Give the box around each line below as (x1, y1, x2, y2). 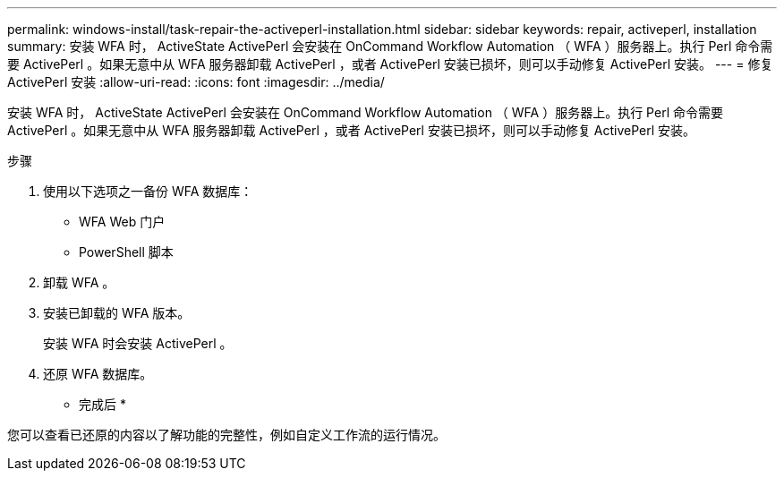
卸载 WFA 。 (43, 275, 115, 290)
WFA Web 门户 (79, 214, 166, 229)
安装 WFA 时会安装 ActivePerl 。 (43, 336, 233, 351)
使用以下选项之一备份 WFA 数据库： (43, 184, 253, 199)
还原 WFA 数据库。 (43, 366, 153, 381)
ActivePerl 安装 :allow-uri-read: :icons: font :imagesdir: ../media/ (7, 74, 385, 90)
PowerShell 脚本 (79, 244, 174, 260)
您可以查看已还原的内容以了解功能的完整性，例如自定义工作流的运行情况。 (7, 427, 446, 442)
